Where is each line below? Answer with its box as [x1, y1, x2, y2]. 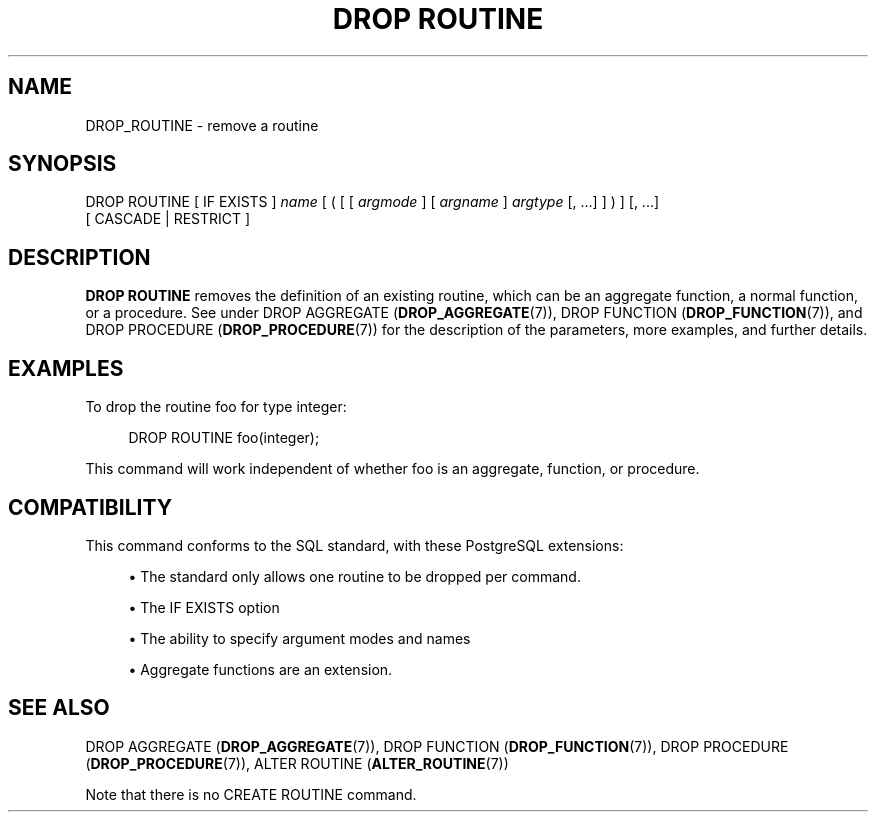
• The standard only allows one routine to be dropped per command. [128, 567, 581, 585]
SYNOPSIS [8, 151, 117, 177]
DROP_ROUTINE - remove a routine [85, 116, 319, 134]
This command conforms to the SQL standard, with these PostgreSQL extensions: [85, 536, 624, 554]
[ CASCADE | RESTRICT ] [85, 210, 251, 228]
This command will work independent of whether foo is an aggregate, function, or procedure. [85, 460, 700, 478]
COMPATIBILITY [8, 494, 172, 520]
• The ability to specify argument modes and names [128, 629, 471, 647]
